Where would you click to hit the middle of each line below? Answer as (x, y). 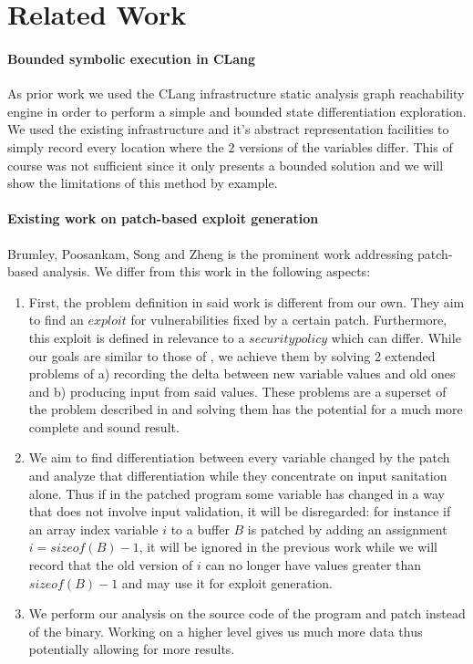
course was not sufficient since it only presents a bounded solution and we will (226, 165)
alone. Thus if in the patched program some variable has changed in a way (236, 493)
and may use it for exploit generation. (227, 582)
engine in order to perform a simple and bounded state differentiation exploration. (237, 111)
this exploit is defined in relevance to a (137, 337)
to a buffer (200, 529)
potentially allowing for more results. (132, 649)
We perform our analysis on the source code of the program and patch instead (247, 613)
